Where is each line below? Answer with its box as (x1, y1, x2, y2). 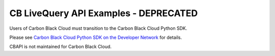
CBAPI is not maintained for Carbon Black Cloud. (9, 43, 112, 50)
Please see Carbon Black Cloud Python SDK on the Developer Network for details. (9, 34, 182, 40)
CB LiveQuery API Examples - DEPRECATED (9, 8, 198, 19)
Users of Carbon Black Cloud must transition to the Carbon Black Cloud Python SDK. (9, 25, 187, 31)
